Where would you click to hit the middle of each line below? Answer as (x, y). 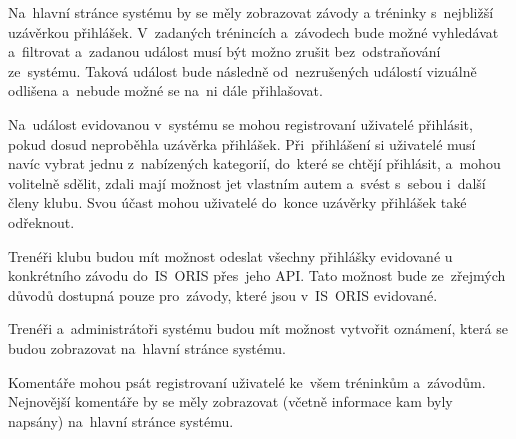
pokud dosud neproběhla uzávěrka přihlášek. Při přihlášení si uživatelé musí (242, 143)
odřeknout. (41, 221)
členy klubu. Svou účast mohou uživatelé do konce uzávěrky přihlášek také (237, 202)
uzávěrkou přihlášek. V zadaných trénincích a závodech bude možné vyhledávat (253, 31)
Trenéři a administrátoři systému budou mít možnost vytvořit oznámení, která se (258, 328)
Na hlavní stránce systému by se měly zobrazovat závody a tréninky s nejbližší (251, 12)
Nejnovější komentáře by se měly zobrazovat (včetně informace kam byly (230, 401)
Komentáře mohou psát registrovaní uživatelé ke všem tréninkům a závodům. (247, 381)
